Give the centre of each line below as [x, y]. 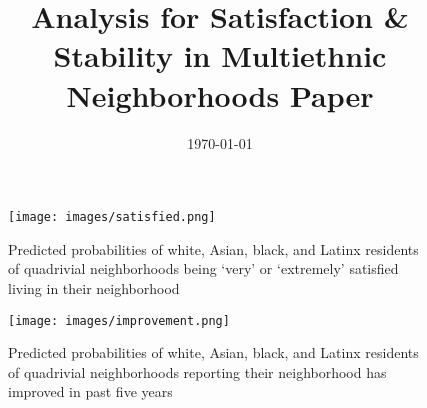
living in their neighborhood [94, 287]
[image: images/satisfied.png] [112, 217]
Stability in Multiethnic [220, 55]
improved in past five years [90, 391]
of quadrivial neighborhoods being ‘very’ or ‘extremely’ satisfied [203, 268]
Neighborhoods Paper [220, 94]
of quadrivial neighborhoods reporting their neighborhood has [197, 371]
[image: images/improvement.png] [119, 320]
